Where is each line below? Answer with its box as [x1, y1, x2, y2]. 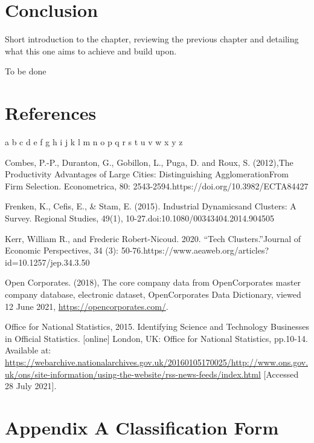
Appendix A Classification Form [5, 415, 279, 439]
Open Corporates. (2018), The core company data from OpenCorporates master [5, 276, 301, 289]
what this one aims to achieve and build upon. [5, 44, 177, 57]
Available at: [5, 344, 51, 356]
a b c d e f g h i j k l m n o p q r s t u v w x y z [5, 136, 183, 148]
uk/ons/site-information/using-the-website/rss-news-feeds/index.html [5, 367, 261, 380]
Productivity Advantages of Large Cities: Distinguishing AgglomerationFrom [5, 168, 289, 180]
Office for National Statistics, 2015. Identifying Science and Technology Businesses [5, 320, 309, 333]
